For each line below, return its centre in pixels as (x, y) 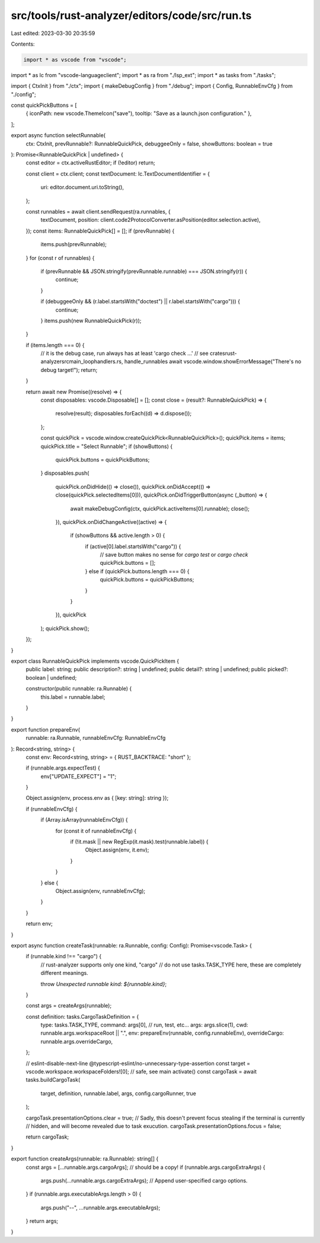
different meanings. (64, 973)
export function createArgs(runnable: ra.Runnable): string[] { (85, 1159)
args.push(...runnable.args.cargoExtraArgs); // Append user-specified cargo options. (144, 1180)
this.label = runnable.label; (73, 697)
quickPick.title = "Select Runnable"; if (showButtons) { (107, 446)
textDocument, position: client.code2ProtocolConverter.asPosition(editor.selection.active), (151, 220)
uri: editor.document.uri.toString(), (82, 187)
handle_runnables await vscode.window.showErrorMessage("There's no (213, 361)
